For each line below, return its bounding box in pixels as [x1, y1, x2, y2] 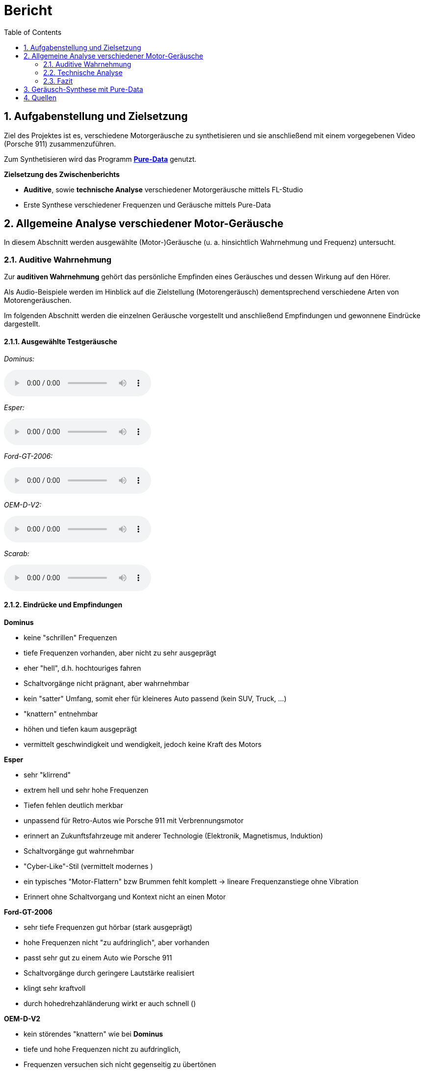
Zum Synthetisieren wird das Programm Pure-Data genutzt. [4, 154, 197, 163]
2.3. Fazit [43, 76, 73, 85]
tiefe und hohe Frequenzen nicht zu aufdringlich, [24, 1044, 181, 1053]
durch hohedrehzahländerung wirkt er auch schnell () [24, 999, 196, 1008]
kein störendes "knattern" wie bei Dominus [24, 1029, 163, 1038]
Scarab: [4, 549, 29, 558]
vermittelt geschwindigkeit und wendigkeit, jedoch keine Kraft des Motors [24, 740, 262, 748]
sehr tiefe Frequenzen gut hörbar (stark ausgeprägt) [24, 923, 192, 931]
